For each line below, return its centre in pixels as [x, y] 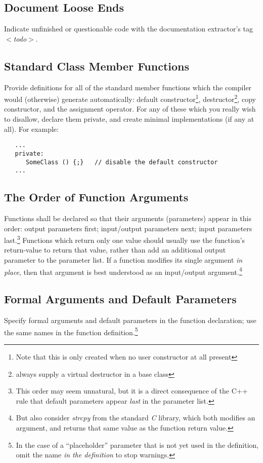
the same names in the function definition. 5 [71, 331]
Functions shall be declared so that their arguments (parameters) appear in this [128, 218]
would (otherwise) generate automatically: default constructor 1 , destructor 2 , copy [130, 98]
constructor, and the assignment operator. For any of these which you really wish [130, 109]
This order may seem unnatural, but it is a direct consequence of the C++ [132, 391]
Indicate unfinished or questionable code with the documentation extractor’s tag [128, 29]
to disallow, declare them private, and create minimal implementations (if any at [129, 119]
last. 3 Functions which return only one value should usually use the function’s [125, 239]
